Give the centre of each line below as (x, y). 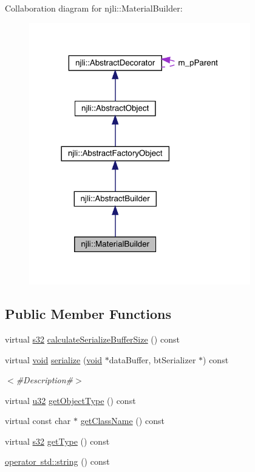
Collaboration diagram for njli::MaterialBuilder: (94, 8)
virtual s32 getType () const (57, 441)
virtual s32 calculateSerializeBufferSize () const (92, 339)
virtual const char (38, 421)
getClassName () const (122, 421)
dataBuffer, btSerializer (152, 359)
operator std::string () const (57, 461)
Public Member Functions (88, 314)
